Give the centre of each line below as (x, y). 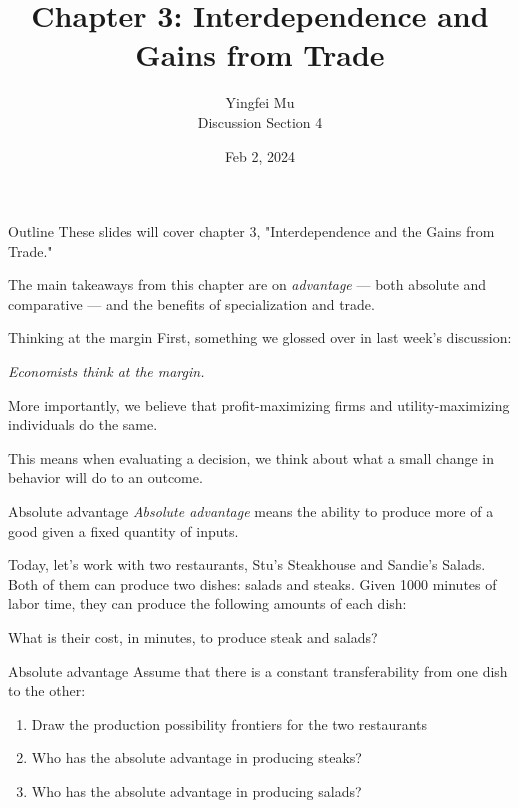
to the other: (47, 690)
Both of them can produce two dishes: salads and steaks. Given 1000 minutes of (252, 583)
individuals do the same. (83, 424)
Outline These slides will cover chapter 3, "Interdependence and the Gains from (251, 231)
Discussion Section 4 (260, 121)
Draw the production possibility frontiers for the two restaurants (229, 723)
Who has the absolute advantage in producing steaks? (196, 757)
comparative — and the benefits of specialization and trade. (191, 303)
